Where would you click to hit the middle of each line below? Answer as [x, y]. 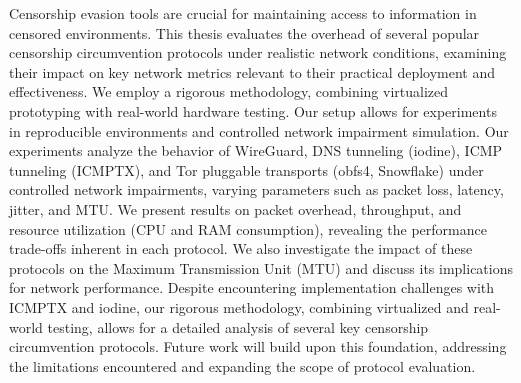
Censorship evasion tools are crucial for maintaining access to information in [243, 13]
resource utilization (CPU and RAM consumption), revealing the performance [248, 228]
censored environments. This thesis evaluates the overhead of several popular [244, 32]
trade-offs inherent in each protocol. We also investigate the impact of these [241, 248]
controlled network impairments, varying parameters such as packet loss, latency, [256, 189]
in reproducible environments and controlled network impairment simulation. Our [259, 130]
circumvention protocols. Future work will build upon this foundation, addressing [258, 346]
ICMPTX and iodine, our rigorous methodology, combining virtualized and [239, 306]
